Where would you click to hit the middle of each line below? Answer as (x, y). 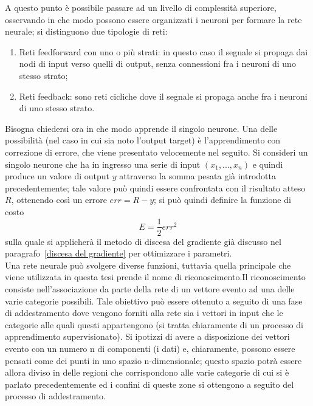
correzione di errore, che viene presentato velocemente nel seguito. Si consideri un (156, 152)
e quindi (268, 164)
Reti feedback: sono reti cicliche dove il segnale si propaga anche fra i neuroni (163, 96)
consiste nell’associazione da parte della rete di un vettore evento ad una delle (150, 288)
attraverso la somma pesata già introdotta (198, 176)
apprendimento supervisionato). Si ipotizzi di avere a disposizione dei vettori (147, 336)
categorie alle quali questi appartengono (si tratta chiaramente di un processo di (154, 324)
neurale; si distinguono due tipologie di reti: (86, 31)
